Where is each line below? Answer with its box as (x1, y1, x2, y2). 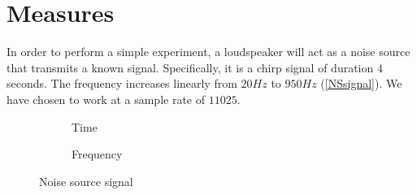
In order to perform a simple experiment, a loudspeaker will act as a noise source (7, 43, 410, 60)
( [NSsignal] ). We (320, 75, 402, 92)
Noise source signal (39, 172, 133, 189)
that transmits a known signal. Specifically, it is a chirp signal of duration (7, 58, 374, 76)
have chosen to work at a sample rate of (7, 90, 206, 107)
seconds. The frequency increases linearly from (7, 75, 237, 92)
